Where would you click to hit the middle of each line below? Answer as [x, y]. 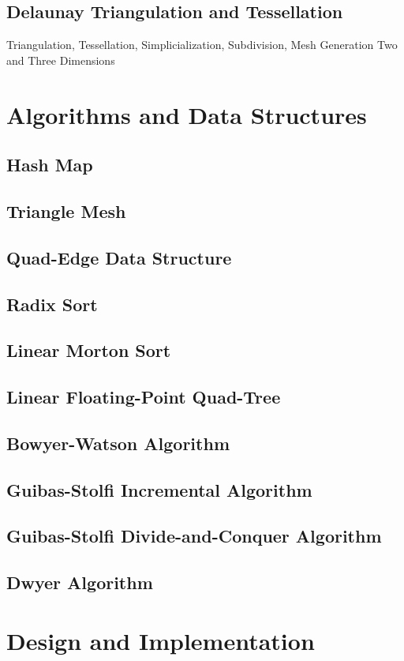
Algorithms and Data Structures [187, 114]
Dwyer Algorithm [80, 582]
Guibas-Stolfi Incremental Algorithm [159, 489]
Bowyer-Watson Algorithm [118, 443]
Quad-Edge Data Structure [119, 257]
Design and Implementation [161, 640]
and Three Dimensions [61, 60]
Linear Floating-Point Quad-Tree [144, 397]
